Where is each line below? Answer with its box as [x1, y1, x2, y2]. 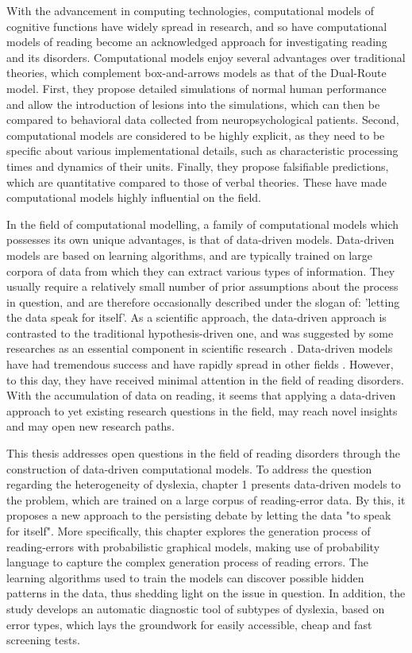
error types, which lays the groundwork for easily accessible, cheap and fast [6, 616, 372, 632]
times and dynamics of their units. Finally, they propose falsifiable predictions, [6, 157, 389, 174]
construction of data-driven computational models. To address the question [6, 460, 372, 477]
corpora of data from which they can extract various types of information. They [6, 262, 395, 279]
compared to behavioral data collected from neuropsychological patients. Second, [6, 111, 399, 128]
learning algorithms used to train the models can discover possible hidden [6, 569, 364, 585]
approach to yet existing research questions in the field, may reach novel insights [6, 402, 398, 419]
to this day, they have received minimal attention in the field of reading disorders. [6, 371, 404, 388]
